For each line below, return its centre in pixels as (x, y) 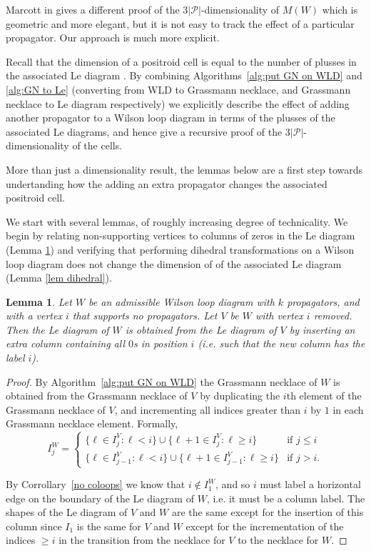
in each (348, 409)
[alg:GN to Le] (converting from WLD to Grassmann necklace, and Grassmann (178, 89)
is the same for (109, 526)
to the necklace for (278, 540)
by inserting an (322, 329)
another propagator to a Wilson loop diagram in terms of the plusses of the (171, 118)
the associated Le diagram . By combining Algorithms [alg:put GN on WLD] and (184, 75)
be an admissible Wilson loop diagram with (182, 301)
